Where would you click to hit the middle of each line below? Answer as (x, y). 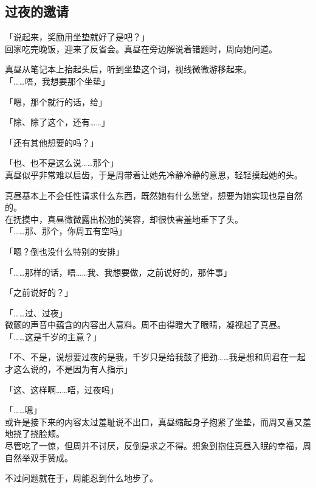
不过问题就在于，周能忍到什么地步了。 (81, 478)
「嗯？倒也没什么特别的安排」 (64, 251)
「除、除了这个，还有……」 (57, 122)
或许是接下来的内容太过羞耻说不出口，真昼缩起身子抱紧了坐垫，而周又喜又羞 (158, 421)
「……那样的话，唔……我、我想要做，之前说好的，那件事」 (118, 272)
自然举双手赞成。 (39, 457)
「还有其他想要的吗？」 (52, 142)
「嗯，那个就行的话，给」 (56, 101)
